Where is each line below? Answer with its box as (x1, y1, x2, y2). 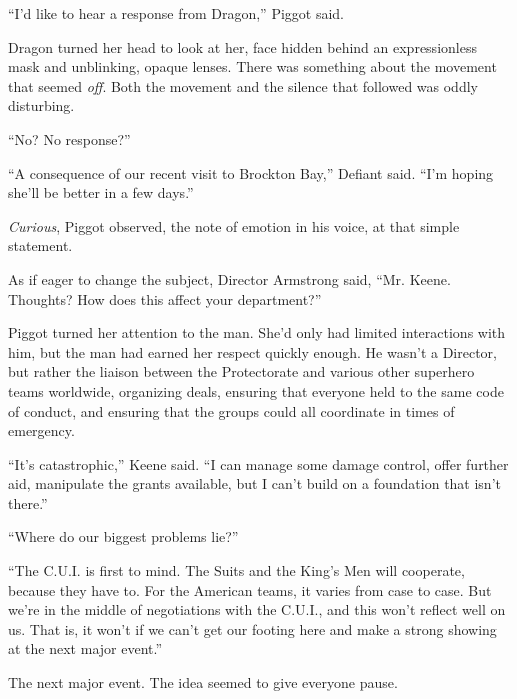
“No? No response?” (8, 128, 131, 149)
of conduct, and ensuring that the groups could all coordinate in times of (8, 400, 455, 421)
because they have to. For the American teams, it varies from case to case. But (8, 579, 492, 600)
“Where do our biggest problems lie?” (8, 526, 239, 547)
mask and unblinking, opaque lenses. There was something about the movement (8, 56, 497, 77)
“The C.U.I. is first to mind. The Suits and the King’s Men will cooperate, (8, 560, 465, 581)
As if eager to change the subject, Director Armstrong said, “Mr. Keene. (8, 268, 451, 289)
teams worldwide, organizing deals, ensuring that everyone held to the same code (8, 380, 504, 401)
